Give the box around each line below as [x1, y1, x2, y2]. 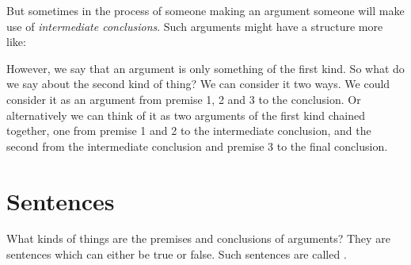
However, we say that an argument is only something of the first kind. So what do [6, 60, 405, 76]
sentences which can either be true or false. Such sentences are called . [6, 246, 347, 263]
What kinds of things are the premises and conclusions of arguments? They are [6, 230, 390, 247]
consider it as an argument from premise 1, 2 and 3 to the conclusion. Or [6, 90, 361, 107]
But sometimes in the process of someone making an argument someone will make [6, 2, 405, 18]
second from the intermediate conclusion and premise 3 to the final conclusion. [6, 137, 388, 154]
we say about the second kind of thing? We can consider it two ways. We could [6, 75, 390, 92]
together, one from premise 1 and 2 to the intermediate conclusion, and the [6, 122, 371, 139]
